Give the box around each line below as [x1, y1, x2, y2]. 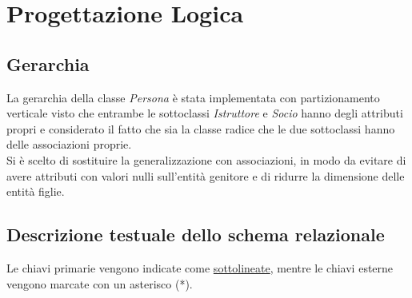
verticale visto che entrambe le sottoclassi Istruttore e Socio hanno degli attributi [6, 105, 403, 121]
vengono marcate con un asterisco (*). [6, 275, 193, 292]
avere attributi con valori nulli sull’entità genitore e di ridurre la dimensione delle [6, 167, 405, 184]
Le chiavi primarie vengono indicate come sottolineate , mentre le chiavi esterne [6, 259, 394, 276]
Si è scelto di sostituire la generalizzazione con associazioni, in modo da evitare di [6, 151, 406, 168]
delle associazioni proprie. [6, 136, 132, 153]
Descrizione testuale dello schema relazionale [6, 222, 385, 247]
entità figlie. [6, 183, 65, 200]
